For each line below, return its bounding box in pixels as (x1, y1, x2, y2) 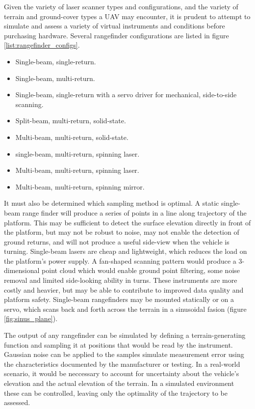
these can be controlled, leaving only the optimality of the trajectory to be (4, 387, 228, 398)
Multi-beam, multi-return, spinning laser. (15, 165, 139, 175)
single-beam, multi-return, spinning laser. (15, 148, 140, 159)
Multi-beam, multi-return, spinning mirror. (15, 181, 145, 191)
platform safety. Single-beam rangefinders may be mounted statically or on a (4, 294, 234, 304)
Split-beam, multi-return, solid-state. (15, 115, 126, 126)
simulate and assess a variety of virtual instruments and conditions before (4, 21, 225, 31)
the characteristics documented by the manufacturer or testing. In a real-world (4, 358, 240, 369)
